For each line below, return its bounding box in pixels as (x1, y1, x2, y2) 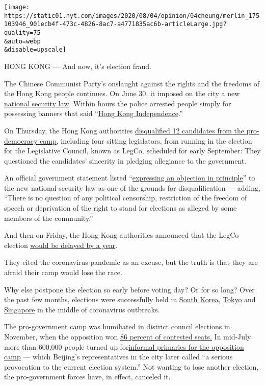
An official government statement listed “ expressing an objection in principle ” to (4, 172, 255, 183)
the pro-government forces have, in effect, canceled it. (4, 371, 171, 382)
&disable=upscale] (4, 46, 66, 54)
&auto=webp (4, 37, 41, 45)
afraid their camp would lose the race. (4, 267, 122, 278)
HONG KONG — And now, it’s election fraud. (4, 60, 151, 71)
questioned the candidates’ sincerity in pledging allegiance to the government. (4, 155, 247, 166)
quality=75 (4, 29, 41, 36)
